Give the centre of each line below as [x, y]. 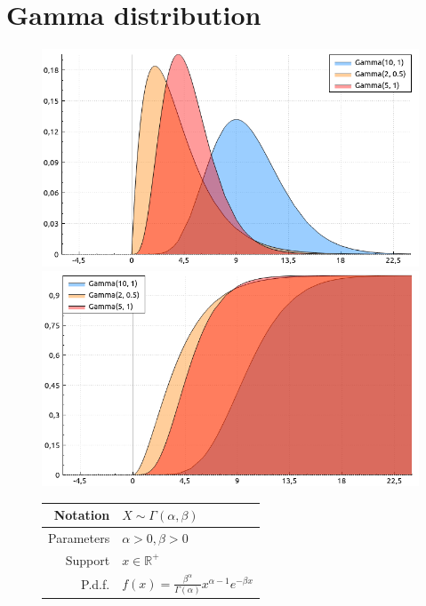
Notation [82, 515]
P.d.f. [96, 584]
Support [88, 559]
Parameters [79, 538]
